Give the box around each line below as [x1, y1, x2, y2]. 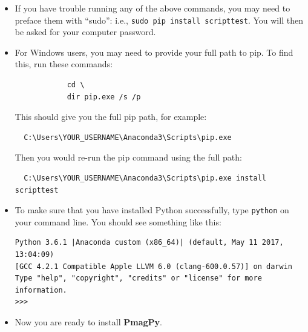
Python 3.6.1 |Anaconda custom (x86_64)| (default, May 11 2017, [15, 238, 284, 247]
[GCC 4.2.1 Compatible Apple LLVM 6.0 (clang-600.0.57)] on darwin [15, 262, 292, 271]
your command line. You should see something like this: [15, 215, 221, 228]
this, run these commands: [15, 58, 113, 70]
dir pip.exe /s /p [67, 92, 141, 101]
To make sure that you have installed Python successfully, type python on [15, 204, 289, 216]
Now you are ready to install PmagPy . [15, 316, 162, 328]
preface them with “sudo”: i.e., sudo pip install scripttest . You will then [15, 13, 303, 26]
